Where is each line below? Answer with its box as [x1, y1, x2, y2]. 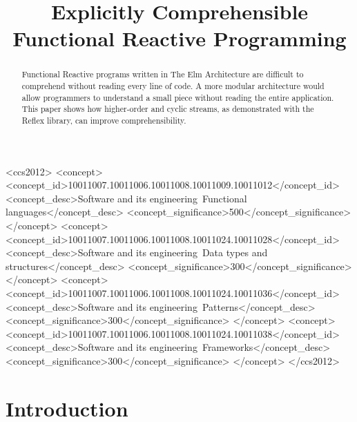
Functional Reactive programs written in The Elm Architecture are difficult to [21, 68, 304, 80]
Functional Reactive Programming [12, 24, 347, 52]
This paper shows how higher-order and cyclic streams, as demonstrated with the [21, 103, 314, 115]
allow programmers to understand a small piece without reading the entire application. [21, 91, 334, 103]
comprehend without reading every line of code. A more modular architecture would [21, 80, 325, 92]
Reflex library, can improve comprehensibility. [21, 114, 186, 126]
